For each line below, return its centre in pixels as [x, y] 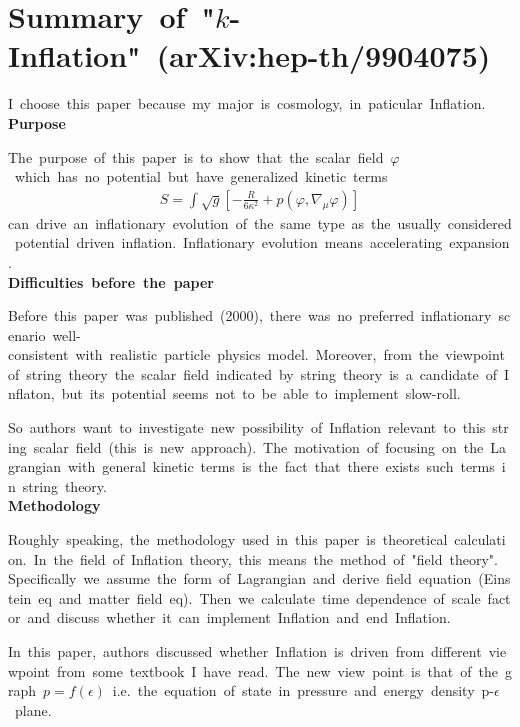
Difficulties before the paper [111, 281]
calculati [480, 539]
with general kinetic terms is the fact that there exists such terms [281, 466]
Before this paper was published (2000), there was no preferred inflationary [250, 315]
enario [27, 334]
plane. [33, 709]
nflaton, [31, 393]
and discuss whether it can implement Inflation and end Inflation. [239, 617]
